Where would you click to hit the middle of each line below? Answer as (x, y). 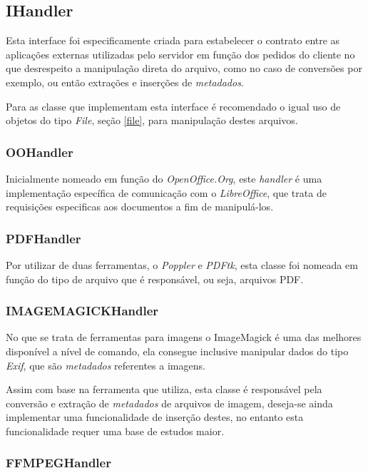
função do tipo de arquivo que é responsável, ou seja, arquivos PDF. (155, 279)
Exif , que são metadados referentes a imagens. (106, 365)
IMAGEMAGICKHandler (82, 311)
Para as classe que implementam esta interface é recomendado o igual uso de (173, 106)
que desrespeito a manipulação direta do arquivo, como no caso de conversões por (184, 68)
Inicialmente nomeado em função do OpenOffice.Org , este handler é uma (164, 178)
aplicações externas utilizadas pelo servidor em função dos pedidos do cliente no (180, 54)
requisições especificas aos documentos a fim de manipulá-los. (140, 207)
